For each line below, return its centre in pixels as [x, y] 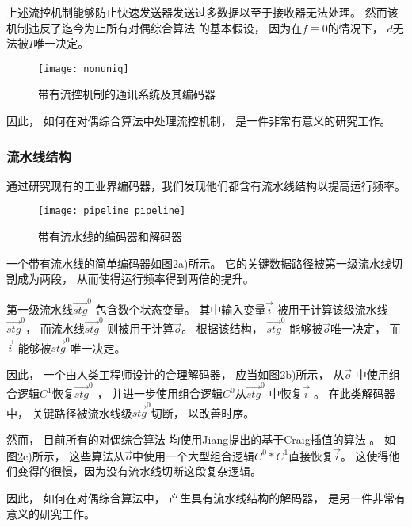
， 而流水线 [55, 328]
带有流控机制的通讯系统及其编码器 [127, 94]
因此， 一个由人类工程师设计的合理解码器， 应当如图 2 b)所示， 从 [175, 374]
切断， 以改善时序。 [203, 412]
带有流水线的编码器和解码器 [110, 237]
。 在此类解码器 [354, 393]
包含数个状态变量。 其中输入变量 [181, 309]
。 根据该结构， [222, 328]
